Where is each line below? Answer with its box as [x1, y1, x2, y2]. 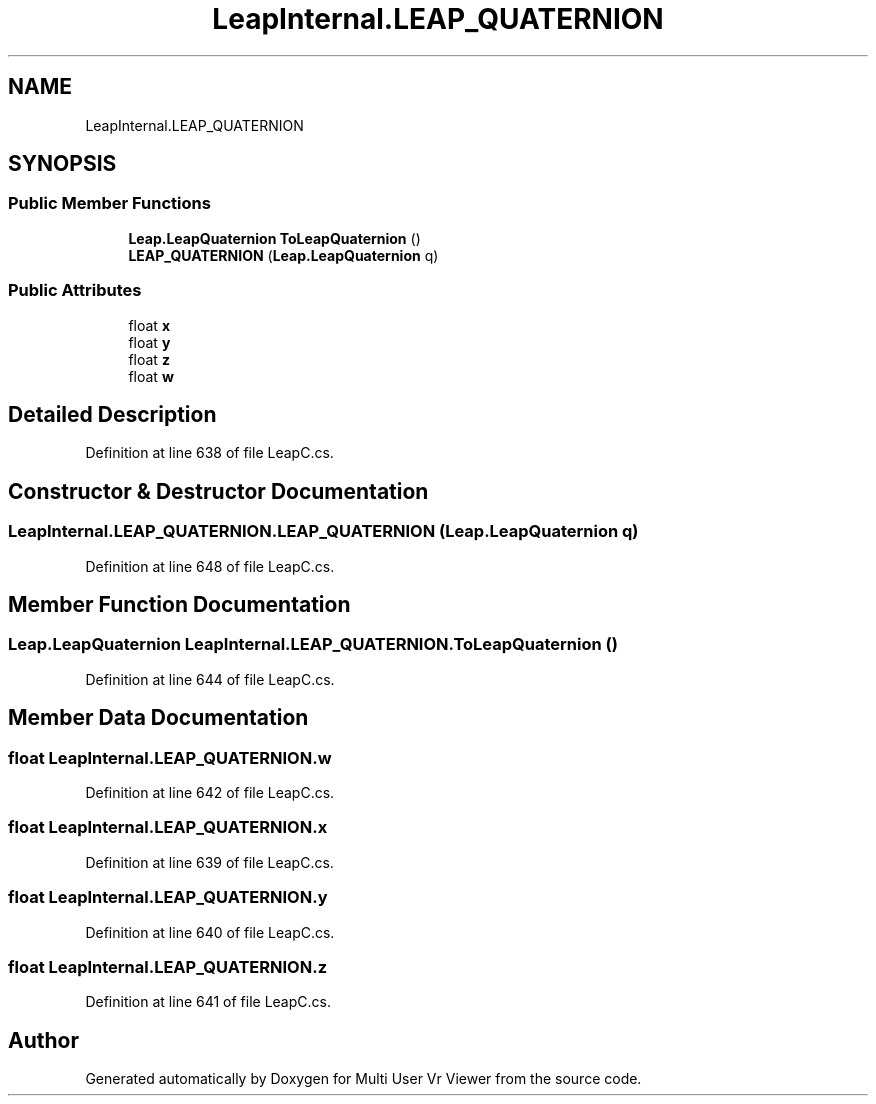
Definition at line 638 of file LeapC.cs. [85, 444, 334, 462]
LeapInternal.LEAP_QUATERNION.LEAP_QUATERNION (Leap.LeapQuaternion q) [8, 521, 639, 542]
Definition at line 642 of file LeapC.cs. [85, 784, 335, 802]
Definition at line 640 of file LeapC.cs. [85, 923, 335, 941]
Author [8, 1027, 79, 1053]
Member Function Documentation [8, 592, 351, 618]
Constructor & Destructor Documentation [8, 478, 429, 504]
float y [128, 333, 171, 351]
